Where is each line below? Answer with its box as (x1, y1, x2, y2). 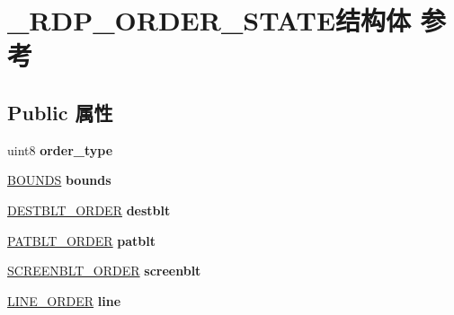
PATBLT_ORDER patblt (7, 231, 156, 249)
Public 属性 (7, 98, 113, 126)
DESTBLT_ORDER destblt (7, 200, 171, 219)
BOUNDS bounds (7, 171, 111, 189)
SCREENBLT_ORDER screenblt (7, 261, 201, 280)
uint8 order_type (7, 140, 113, 159)
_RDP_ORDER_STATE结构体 (7, 2, 412, 39)
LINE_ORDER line (7, 291, 121, 310)
